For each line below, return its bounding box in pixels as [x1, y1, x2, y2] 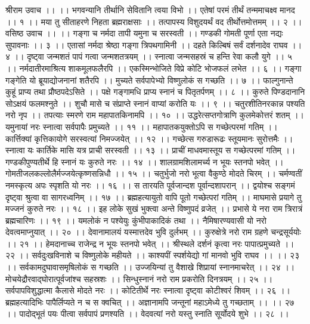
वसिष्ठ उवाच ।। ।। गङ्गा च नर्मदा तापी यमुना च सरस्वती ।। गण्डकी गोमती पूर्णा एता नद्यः [5, 27, 283, 39]
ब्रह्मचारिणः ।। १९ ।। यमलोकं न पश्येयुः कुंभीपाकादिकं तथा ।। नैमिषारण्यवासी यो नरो [5, 214, 266, 226]
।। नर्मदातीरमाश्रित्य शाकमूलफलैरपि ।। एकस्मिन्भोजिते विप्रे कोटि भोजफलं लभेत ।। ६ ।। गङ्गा [5, 61, 302, 74]
